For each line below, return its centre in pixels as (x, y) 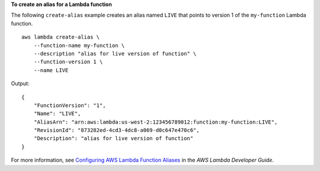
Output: (20, 83)
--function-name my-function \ (79, 45)
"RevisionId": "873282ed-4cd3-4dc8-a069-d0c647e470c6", (116, 130)
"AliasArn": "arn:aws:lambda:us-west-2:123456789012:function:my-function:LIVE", (156, 122)
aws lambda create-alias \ (61, 37)
